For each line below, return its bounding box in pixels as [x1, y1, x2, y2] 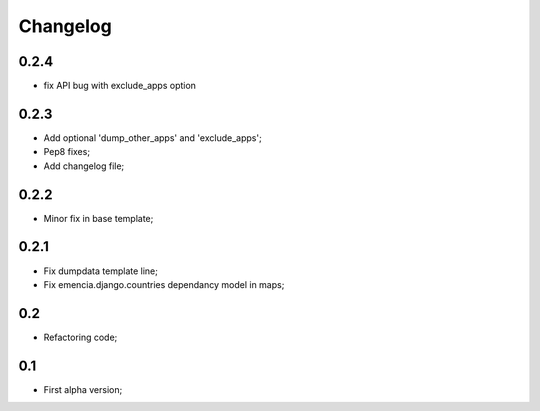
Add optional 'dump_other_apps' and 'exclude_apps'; [43, 131, 262, 144]
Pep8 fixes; [43, 146, 90, 158]
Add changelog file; [43, 160, 125, 172]
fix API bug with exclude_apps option [43, 80, 197, 92]
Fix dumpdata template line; [43, 265, 159, 277]
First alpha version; [43, 383, 123, 395]
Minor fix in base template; [43, 212, 154, 224]
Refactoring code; [43, 331, 118, 343]
